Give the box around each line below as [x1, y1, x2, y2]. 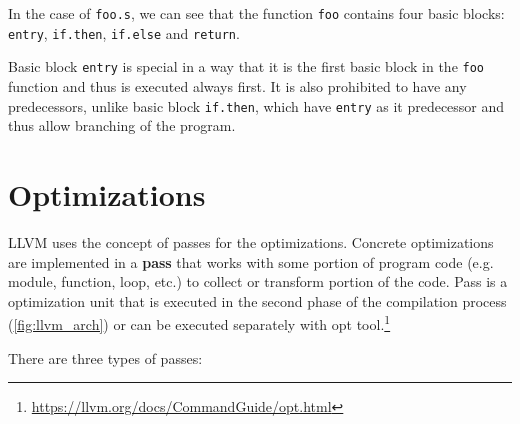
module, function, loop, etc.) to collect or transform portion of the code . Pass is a [8, 271, 508, 292]
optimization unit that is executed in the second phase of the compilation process [8, 290, 507, 311]
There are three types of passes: [8, 347, 203, 368]
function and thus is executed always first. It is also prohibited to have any [8, 75, 467, 96]
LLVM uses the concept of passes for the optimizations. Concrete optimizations [8, 231, 494, 252]
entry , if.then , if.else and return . [8, 22, 240, 43]
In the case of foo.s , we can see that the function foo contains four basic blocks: [8, 3, 505, 23]
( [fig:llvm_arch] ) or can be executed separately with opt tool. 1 [8, 311, 391, 334]
